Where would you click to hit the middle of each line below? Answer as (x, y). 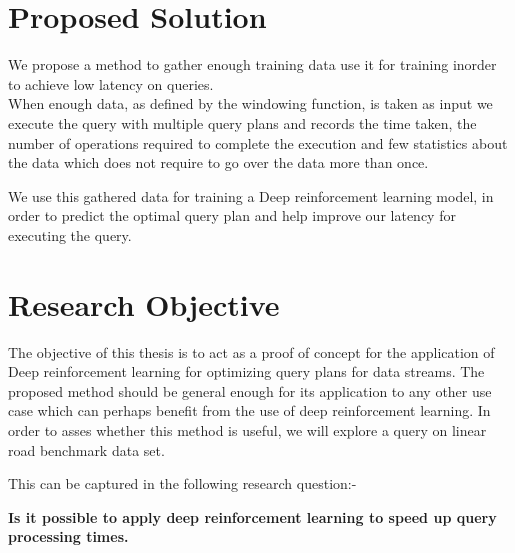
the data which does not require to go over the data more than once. (218, 162)
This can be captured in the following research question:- (182, 483)
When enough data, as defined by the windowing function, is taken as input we (250, 103)
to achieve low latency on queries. (111, 83)
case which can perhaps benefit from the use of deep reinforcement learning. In (249, 410)
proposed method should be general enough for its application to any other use (250, 390)
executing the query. (70, 234)
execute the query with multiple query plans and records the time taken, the (242, 122)
